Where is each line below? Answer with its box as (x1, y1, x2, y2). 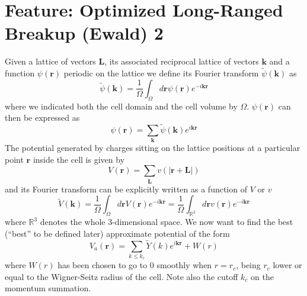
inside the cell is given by (33, 153, 125, 165)
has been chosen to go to (57, 259, 148, 271)
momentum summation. (5, 282, 91, 294)
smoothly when (156, 259, 212, 271)
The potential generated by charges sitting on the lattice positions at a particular (5, 141, 300, 154)
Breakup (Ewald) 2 (5, 21, 164, 45)
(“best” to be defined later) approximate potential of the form (5, 227, 230, 239)
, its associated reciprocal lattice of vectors (104, 55, 259, 67)
